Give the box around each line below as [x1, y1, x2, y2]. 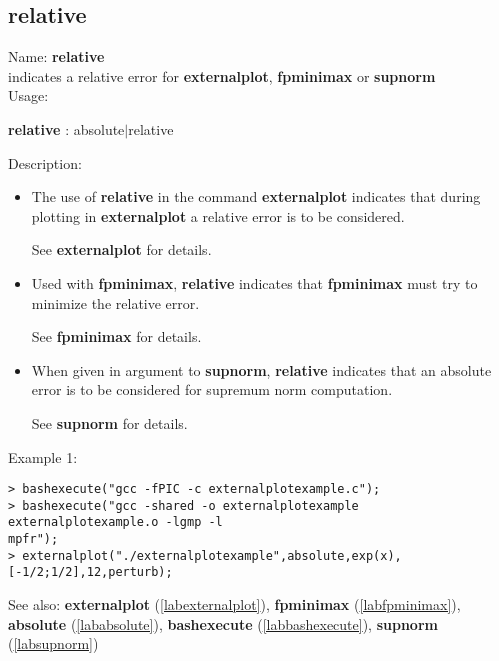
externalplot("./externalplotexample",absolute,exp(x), [22, 548, 402, 563]
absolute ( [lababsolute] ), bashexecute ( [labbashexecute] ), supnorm [8, 613, 438, 634]
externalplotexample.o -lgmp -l [8, 515, 223, 530]
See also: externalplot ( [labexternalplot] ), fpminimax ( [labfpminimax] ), [8, 594, 461, 615]
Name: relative [8, 46, 105, 67]
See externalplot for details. [31, 239, 212, 260]
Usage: [8, 85, 49, 106]
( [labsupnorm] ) [8, 633, 99, 654]
